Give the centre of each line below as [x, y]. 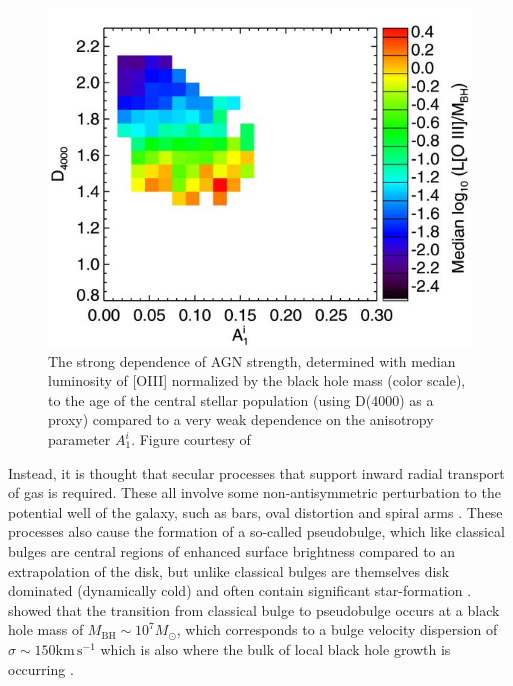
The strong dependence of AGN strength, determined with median [252, 360]
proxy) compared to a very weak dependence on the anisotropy [241, 419]
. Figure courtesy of [191, 439]
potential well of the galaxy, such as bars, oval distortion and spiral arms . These [255, 511]
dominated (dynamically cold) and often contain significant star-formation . [240, 590]
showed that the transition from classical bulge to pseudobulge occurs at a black [254, 609]
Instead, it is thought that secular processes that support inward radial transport [256, 472]
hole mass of [46, 629]
